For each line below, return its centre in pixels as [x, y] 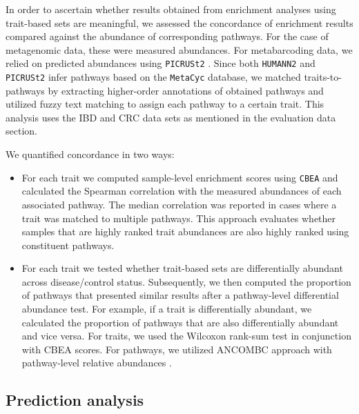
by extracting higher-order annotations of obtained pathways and [186, 90]
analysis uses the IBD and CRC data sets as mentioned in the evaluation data [171, 117]
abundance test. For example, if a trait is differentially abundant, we [167, 309]
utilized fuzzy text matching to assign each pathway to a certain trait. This [165, 104]
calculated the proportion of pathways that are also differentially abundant [180, 322]
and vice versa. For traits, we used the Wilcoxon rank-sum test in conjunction [186, 336]
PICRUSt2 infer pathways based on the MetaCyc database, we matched [153, 77]
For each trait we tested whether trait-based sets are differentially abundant [182, 268]
